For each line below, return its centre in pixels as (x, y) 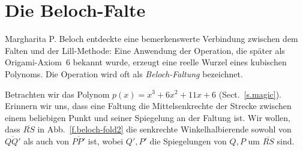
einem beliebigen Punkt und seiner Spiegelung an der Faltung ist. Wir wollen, (148, 117)
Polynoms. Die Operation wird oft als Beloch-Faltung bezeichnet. (124, 73)
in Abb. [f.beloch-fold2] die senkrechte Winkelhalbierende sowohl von (164, 129)
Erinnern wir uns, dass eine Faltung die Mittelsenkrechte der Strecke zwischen (148, 106)
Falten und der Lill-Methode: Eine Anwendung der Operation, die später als (145, 50)
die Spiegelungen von (188, 141)
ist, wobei (106, 141)
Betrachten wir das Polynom (57, 94)
